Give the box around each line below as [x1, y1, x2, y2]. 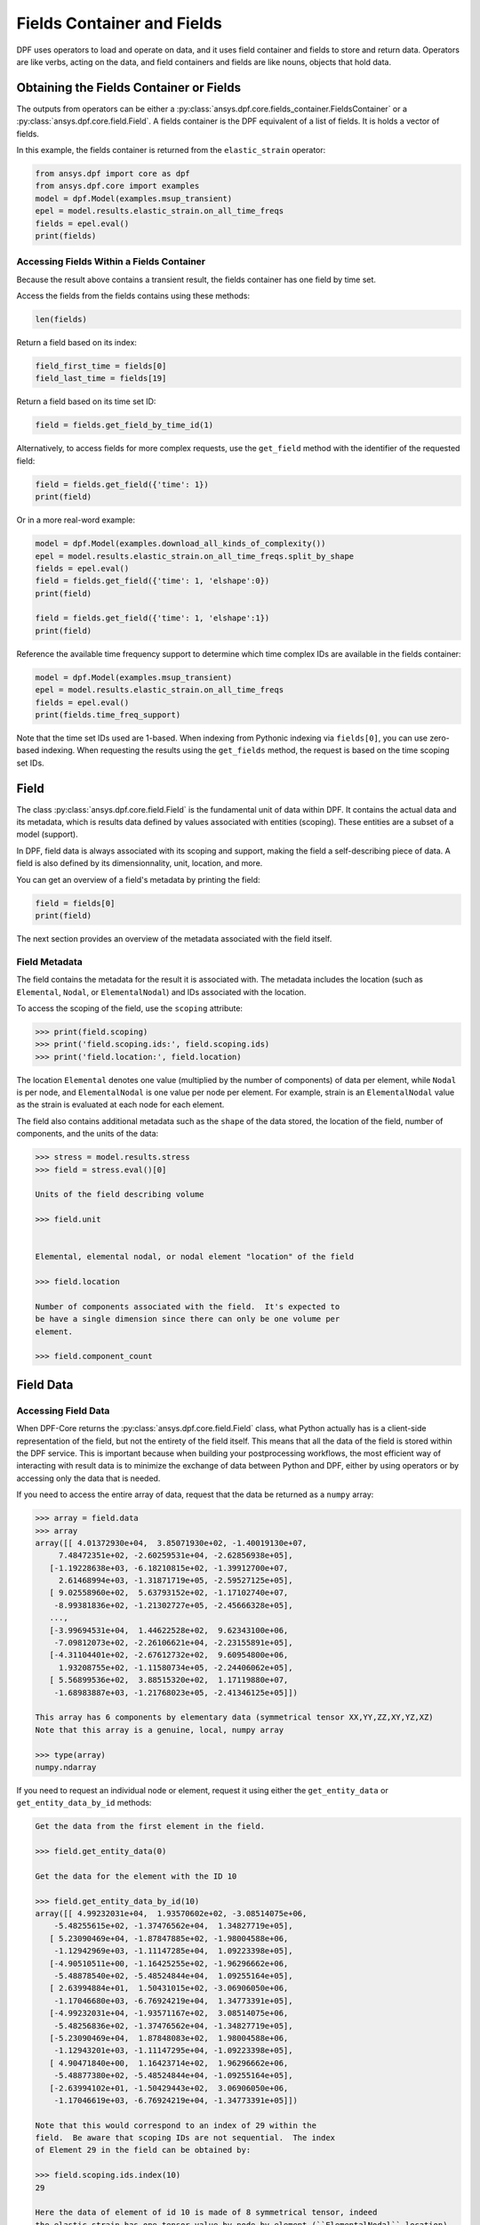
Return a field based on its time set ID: [16, 396, 156, 407]
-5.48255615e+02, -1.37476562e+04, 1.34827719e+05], [53, 1921, 293, 1931]
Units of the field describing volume [35, 1189, 204, 1200]
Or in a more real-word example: [16, 514, 136, 525]
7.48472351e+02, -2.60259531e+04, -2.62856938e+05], [58, 1550, 293, 1561]
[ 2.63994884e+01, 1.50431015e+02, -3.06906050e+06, [49, 1983, 289, 1994]
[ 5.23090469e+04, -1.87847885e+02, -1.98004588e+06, [49, 1933, 289, 1944]
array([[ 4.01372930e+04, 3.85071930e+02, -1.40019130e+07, [35, 1538, 308, 1548]
